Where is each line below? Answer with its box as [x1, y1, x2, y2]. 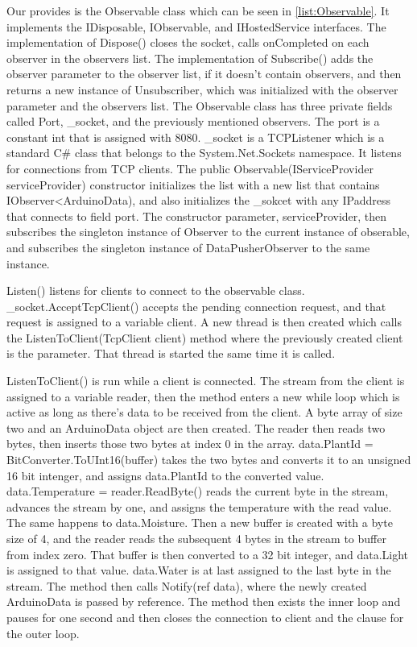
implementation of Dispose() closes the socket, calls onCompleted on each [6, 34, 370, 51]
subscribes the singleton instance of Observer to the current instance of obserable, [6, 223, 410, 240]
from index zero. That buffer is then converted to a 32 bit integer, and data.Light [6, 545, 409, 562]
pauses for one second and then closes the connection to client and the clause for [6, 608, 404, 625]
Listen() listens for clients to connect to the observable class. [6, 282, 305, 299]
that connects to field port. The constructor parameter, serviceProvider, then [6, 207, 387, 224]
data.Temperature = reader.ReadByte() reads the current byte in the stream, [6, 483, 389, 500]
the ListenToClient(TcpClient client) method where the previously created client [6, 329, 403, 346]
